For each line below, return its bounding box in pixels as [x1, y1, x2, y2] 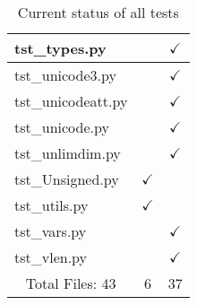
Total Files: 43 [25, 273, 116, 293]
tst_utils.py [14, 195, 89, 215]
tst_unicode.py [14, 117, 109, 137]
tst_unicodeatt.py [14, 91, 128, 111]
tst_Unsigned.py [14, 169, 119, 189]
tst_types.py [14, 38, 107, 58]
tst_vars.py [14, 221, 87, 241]
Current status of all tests [17, 2, 179, 22]
